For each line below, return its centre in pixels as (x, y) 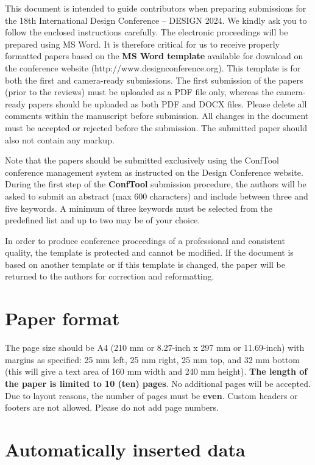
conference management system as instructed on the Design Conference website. (154, 172)
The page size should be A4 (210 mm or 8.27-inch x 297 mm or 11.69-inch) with (155, 348)
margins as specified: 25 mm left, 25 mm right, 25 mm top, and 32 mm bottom (153, 359)
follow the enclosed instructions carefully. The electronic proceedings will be (147, 32)
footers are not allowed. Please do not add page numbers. (112, 407)
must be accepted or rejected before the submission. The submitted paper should (156, 127)
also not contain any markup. (60, 139)
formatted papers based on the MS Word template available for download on (154, 56)
